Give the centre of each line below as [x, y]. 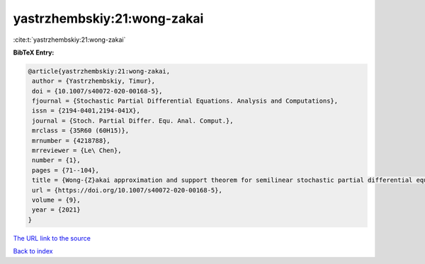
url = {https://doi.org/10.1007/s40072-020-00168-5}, [127, 190]
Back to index [33, 251]
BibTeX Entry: [34, 52]
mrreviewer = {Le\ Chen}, [77, 151]
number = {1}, [56, 160]
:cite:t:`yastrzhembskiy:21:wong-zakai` [69, 40]
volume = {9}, [56, 200]
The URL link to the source [52, 238]
